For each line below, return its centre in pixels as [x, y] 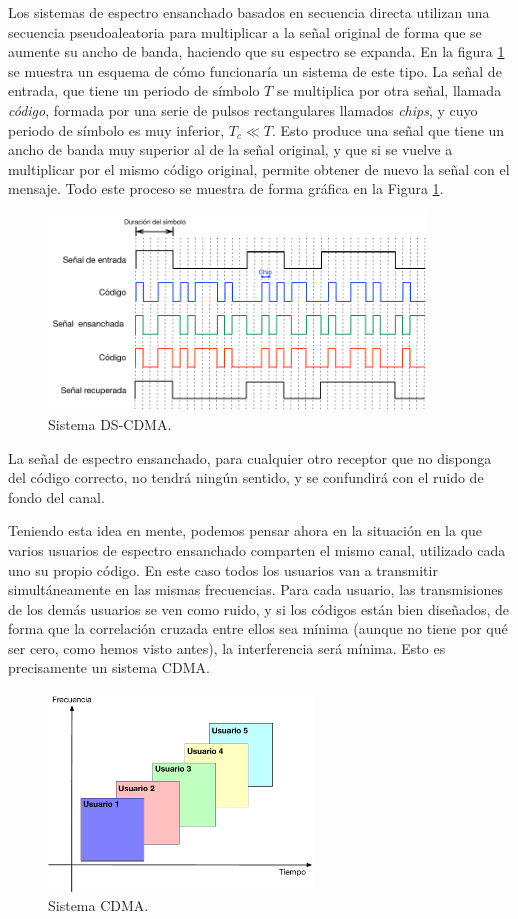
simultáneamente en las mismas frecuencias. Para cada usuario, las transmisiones [255, 589]
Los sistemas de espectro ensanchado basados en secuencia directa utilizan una [249, 12]
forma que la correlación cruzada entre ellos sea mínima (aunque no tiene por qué [258, 628]
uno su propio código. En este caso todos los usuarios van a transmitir [223, 569]
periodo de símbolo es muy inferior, [116, 129]
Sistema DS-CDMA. [110, 423]
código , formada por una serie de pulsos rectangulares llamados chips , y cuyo [243, 109]
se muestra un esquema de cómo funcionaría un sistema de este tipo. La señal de [255, 70]
